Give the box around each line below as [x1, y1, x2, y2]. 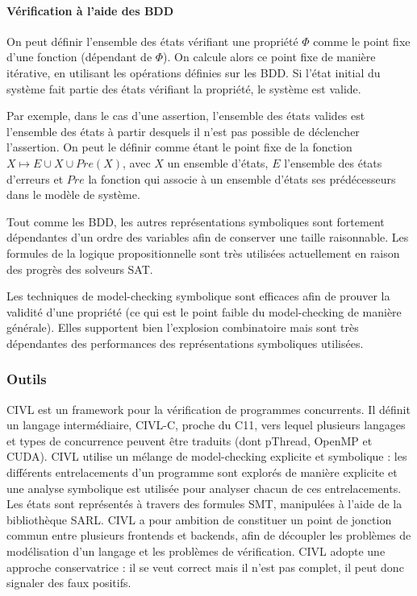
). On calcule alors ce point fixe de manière [163, 48, 376, 65]
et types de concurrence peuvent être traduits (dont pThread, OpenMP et [6, 432, 373, 449]
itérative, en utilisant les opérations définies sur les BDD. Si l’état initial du [6, 64, 381, 81]
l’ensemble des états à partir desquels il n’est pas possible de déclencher [6, 122, 360, 139]
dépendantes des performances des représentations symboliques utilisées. [6, 334, 364, 351]
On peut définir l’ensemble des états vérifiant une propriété [6, 32, 298, 49]
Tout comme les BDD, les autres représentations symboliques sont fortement [6, 213, 385, 230]
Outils [6, 369, 47, 389]
